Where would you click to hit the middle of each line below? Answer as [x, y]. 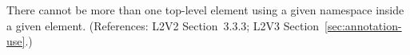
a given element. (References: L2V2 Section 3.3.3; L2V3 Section [163, 25]
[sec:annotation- [363, 25]
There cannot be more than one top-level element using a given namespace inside [205, 10]
